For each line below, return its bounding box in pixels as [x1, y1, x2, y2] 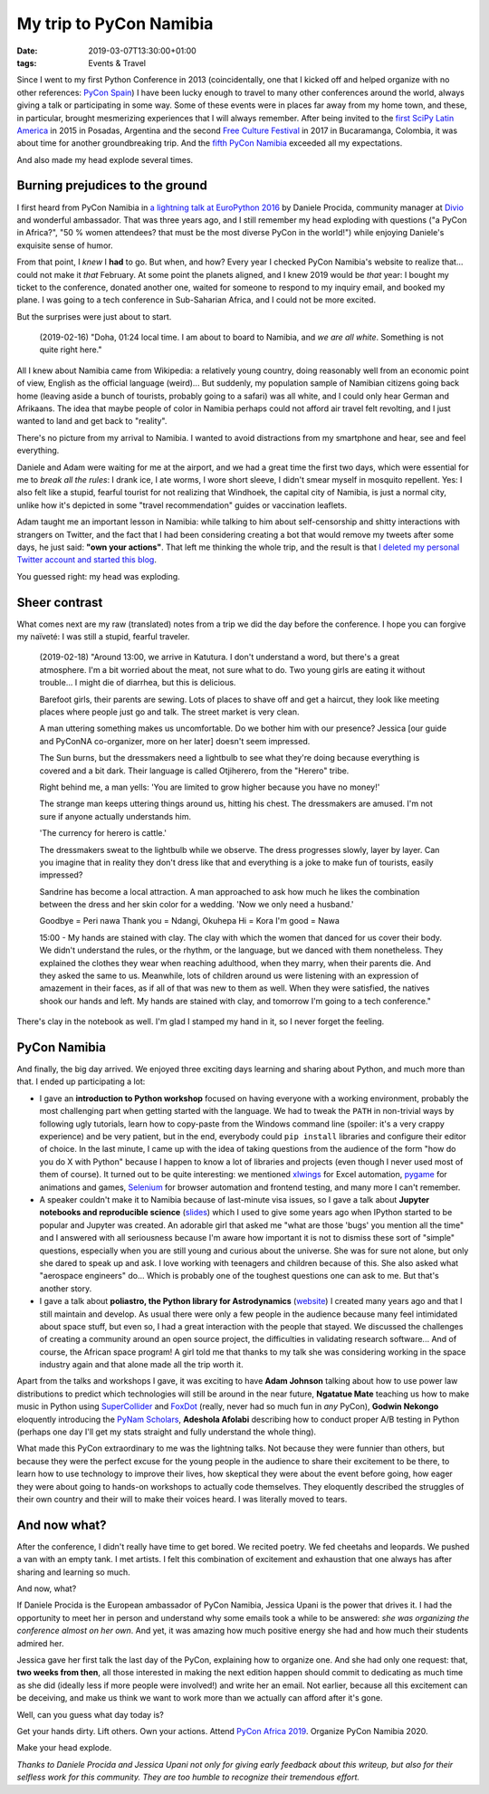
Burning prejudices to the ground [16, 177, 208, 194]
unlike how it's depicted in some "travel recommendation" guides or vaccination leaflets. [16, 499, 348, 511]
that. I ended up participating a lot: [16, 1076, 146, 1087]
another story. [39, 1282, 92, 1294]
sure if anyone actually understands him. [39, 811, 192, 821]
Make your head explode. [16, 1742, 112, 1753]
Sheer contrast [16, 594, 103, 610]
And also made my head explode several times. [16, 154, 194, 165]
